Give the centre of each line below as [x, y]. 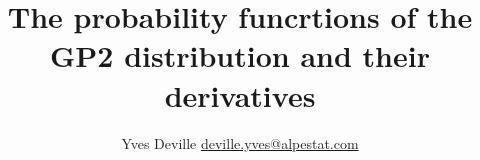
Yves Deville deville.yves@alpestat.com [240, 142]
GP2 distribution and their [240, 55]
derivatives [240, 94]
